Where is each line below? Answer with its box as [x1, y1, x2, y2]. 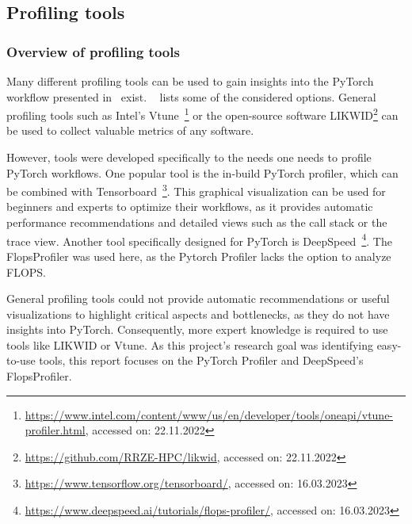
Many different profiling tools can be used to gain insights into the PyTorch [6, 73, 374, 89]
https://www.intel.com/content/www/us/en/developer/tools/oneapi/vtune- [25, 406, 394, 423]
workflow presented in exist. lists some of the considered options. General [6, 88, 376, 105]
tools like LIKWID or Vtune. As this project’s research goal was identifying [6, 336, 373, 353]
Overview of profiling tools [6, 41, 180, 61]
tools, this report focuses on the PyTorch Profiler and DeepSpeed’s [39, 352, 364, 369]
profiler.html [25, 422, 86, 438]
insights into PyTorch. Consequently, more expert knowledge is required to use [6, 321, 388, 338]
